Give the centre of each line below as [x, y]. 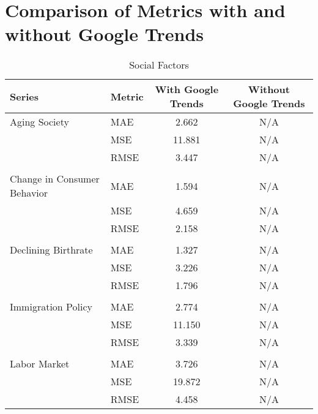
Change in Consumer [55, 179]
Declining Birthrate [51, 250]
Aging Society [39, 122]
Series [24, 96]
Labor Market [40, 364]
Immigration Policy [51, 307]
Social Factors [159, 65]
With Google [187, 89]
